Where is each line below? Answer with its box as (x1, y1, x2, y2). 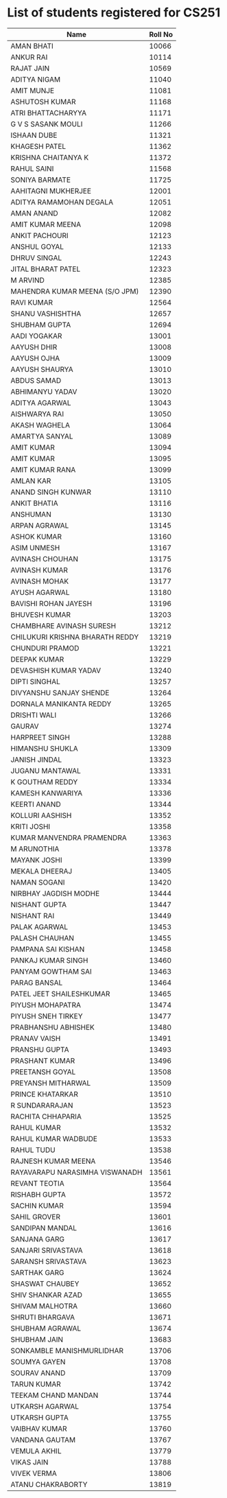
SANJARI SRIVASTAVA (10, 1245, 84, 1255)
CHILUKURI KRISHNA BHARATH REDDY (10, 632, 139, 642)
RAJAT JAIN (10, 63, 50, 73)
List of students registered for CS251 (7, 5, 221, 21)
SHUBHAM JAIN (10, 1335, 64, 1344)
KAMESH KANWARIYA (10, 788, 83, 797)
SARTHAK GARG (10, 1267, 64, 1277)
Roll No (149, 30, 174, 39)
